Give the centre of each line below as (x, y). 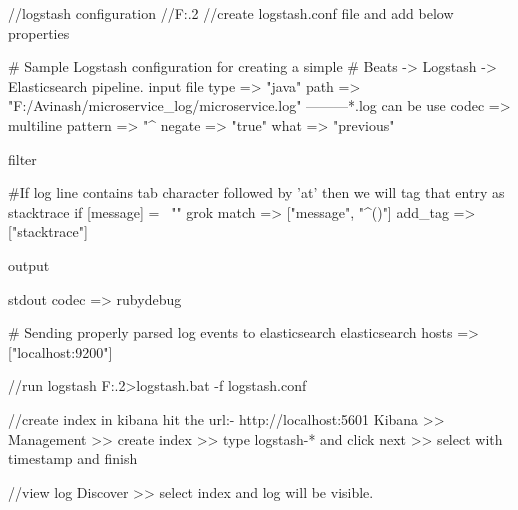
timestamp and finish (73, 458)
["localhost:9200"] (60, 351)
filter (22, 158)
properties (39, 32)
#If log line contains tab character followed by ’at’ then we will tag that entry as (256, 192)
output (29, 264)
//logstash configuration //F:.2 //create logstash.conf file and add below (231, 13)
